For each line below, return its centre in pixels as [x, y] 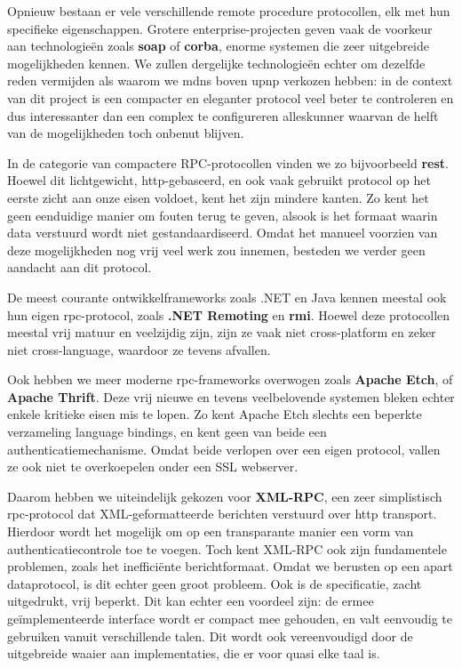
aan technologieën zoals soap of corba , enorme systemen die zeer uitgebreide [218, 46]
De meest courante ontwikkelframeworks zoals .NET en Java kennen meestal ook [227, 297]
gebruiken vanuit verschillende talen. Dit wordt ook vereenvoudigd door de [210, 636]
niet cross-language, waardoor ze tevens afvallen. [139, 349]
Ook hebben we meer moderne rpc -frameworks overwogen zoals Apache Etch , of [230, 379]
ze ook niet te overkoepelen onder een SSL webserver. [153, 467]
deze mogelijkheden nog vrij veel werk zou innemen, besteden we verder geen [216, 249]
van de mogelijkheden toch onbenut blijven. [126, 133]
